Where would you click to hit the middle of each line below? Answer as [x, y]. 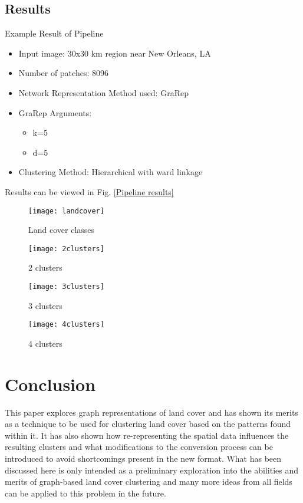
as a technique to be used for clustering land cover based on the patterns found [148, 424]
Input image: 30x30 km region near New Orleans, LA [115, 53]
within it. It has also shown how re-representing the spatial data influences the [147, 435]
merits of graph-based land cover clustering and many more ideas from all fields [149, 481]
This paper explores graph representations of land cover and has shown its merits [151, 412]
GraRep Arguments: [55, 112]
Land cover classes [62, 230]
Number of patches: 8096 [63, 73]
